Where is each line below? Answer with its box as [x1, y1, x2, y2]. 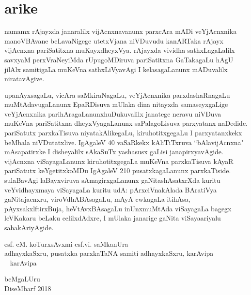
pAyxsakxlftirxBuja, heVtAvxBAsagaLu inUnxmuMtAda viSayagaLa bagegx [4, 203, 232, 213]
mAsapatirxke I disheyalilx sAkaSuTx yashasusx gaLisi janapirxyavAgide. [4, 147, 223, 157]
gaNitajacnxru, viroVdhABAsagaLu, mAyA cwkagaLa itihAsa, [4, 194, 190, 204]
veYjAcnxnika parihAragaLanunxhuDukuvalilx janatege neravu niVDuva [4, 108, 221, 118]
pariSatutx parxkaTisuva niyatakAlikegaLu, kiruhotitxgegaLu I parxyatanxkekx [4, 128, 242, 138]
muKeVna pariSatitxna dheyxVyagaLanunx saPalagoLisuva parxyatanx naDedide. [4, 118, 248, 128]
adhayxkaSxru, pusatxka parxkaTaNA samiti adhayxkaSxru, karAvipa [4, 248, 214, 258]
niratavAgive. [4, 74, 45, 84]
